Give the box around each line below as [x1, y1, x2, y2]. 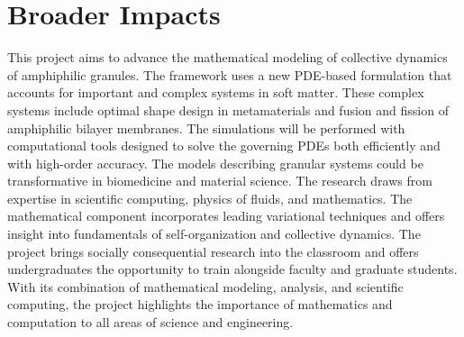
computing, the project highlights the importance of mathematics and [7, 295, 393, 314]
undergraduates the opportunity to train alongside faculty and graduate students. [7, 260, 458, 278]
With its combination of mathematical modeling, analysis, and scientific [7, 277, 404, 296]
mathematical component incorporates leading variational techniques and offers [7, 206, 445, 225]
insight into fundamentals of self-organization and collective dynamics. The [7, 224, 421, 243]
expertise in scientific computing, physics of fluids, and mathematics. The [7, 188, 413, 207]
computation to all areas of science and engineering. [7, 313, 294, 332]
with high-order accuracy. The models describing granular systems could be [7, 153, 423, 172]
